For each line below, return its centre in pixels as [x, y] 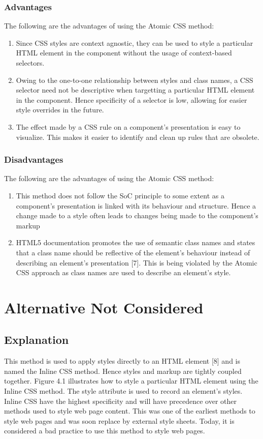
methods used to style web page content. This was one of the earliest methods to [130, 411]
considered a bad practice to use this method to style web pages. [105, 431]
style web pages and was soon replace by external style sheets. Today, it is [119, 420]
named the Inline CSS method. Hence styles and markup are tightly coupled [123, 371]
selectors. [30, 63]
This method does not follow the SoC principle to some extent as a [120, 195]
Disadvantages [34, 159]
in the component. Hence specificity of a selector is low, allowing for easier [131, 99]
